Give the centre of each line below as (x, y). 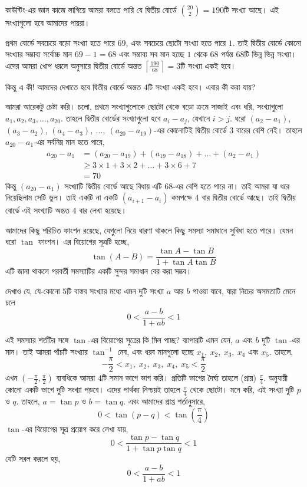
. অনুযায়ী (276, 378)
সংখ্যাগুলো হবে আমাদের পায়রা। (48, 22)
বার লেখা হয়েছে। (103, 210)
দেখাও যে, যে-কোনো (33, 290)
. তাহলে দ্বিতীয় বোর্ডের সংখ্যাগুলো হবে (110, 118)
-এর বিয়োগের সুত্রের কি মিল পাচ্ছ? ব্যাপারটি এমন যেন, (160, 339)
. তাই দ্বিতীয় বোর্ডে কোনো (267, 42)
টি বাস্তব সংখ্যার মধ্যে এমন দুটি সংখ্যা (115, 290)
